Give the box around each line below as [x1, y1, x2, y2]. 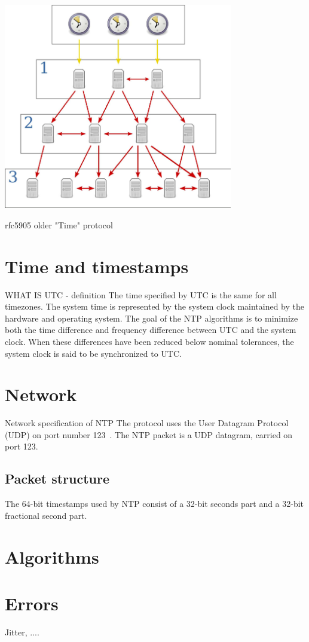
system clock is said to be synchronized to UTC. [5, 347, 182, 359]
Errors [5, 591, 59, 616]
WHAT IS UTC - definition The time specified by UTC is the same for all [5, 288, 277, 301]
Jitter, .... [5, 625, 39, 638]
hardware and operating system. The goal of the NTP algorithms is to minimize [5, 311, 298, 324]
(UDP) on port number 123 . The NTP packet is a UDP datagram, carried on [5, 428, 293, 441]
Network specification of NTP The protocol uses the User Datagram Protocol [5, 417, 289, 429]
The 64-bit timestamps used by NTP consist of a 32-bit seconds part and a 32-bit [5, 497, 304, 510]
